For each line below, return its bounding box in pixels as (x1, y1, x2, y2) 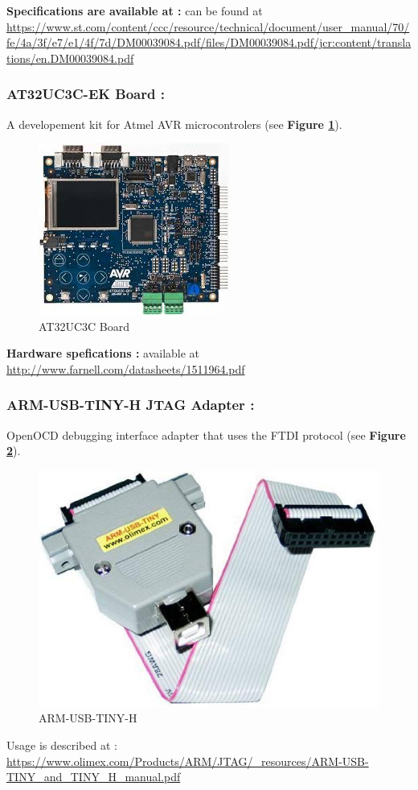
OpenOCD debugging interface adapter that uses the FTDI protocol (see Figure (6, 426, 406, 443)
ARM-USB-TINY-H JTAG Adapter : (6, 395, 255, 415)
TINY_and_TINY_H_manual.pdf (6, 768, 181, 785)
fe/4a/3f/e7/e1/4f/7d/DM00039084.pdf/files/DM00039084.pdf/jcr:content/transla (6, 34, 412, 51)
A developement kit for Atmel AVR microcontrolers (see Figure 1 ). (6, 115, 342, 132)
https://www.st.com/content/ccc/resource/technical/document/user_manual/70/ (6, 18, 410, 35)
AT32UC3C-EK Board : (6, 84, 165, 104)
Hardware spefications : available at (6, 345, 200, 362)
